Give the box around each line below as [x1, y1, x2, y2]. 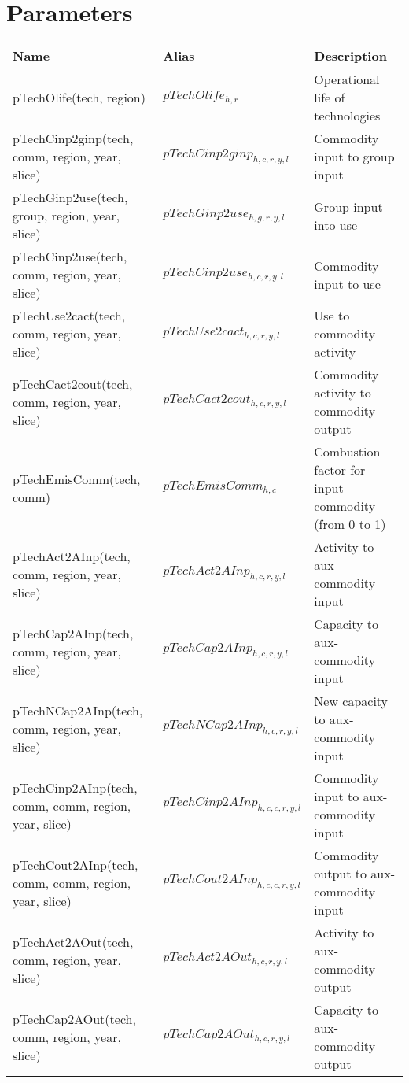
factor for [314, 460, 366, 479]
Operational [314, 70, 380, 89]
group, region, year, [13, 206, 120, 225]
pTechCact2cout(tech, [13, 374, 133, 393]
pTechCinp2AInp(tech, [13, 778, 138, 797]
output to [314, 864, 367, 883]
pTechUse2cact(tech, [13, 306, 126, 325]
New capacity [314, 692, 389, 711]
